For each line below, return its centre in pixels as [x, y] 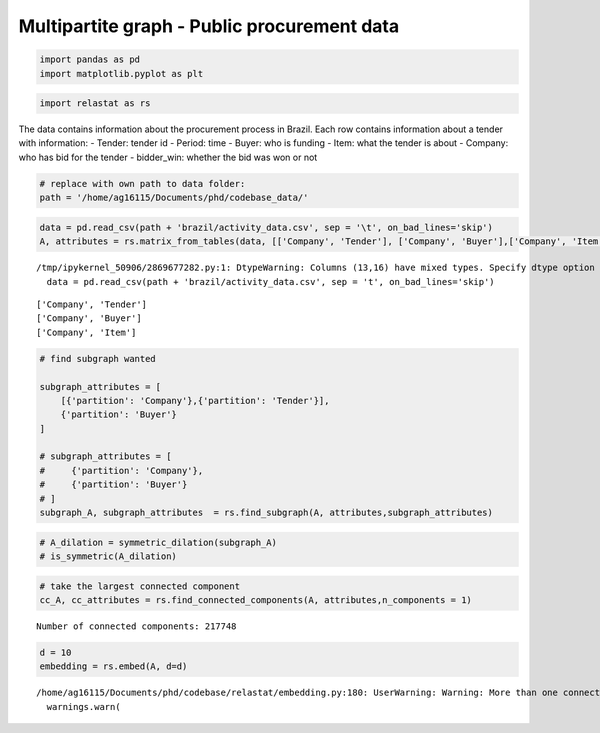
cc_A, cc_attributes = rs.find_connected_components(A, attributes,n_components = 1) [255, 599]
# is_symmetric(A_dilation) [108, 556]
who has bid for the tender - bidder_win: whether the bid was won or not [168, 157]
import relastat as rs [95, 103]
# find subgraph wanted [98, 358]
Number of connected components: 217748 [136, 626]
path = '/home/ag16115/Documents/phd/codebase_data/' [174, 198]
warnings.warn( [83, 706]
